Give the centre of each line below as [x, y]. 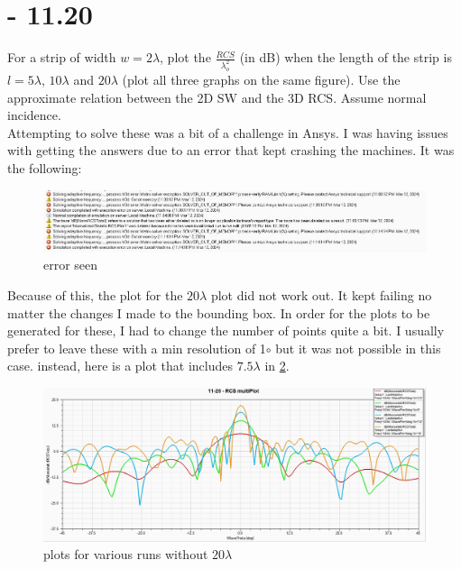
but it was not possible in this [358, 348]
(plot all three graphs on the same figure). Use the [261, 79]
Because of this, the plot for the [95, 294]
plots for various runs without [126, 554]
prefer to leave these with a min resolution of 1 [137, 348]
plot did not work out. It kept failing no [321, 294]
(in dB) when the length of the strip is [346, 57]
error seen [71, 265]
